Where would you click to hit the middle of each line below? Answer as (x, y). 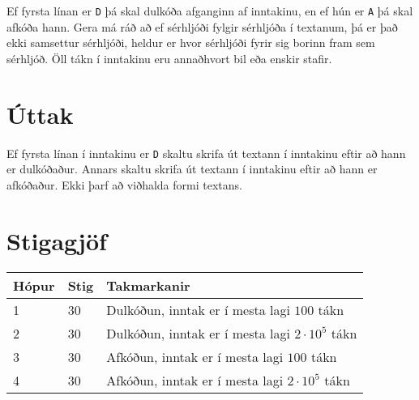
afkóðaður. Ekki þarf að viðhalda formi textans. (124, 184)
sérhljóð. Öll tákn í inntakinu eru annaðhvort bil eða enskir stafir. (169, 58)
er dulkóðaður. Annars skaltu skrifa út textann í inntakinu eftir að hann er (192, 169)
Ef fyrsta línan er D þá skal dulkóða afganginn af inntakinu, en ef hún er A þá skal (210, 11)
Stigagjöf (57, 240)
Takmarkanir (148, 285)
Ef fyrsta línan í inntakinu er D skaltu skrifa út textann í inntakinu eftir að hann (206, 153)
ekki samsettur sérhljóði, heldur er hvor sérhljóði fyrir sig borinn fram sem (191, 43)
